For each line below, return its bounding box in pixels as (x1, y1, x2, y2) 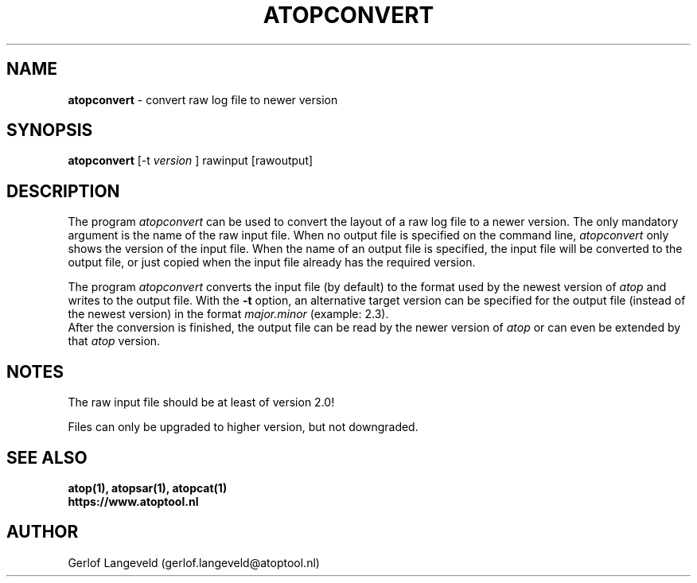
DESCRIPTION (6, 181, 120, 201)
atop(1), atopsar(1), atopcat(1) (68, 480, 228, 495)
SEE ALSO (6, 447, 88, 468)
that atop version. (68, 334, 161, 348)
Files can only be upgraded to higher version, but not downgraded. (68, 420, 419, 434)
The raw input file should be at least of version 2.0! (68, 395, 335, 410)
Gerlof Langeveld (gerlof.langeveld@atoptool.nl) (68, 555, 320, 569)
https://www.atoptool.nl (68, 494, 199, 508)
